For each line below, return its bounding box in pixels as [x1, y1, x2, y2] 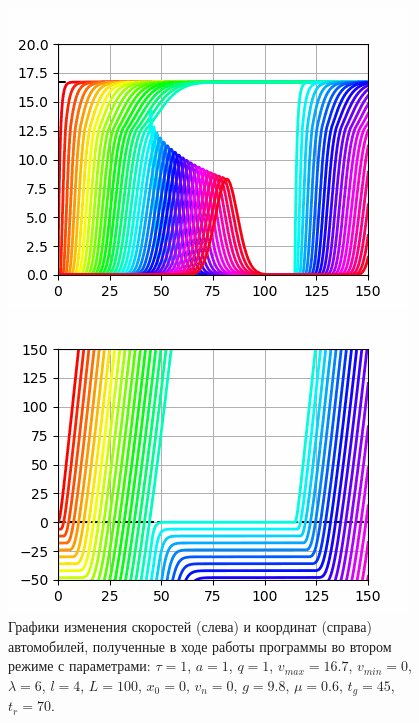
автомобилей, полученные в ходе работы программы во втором [8, 635, 392, 656]
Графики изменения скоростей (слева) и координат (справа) [8, 616, 372, 637]
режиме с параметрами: [8, 655, 151, 676]
